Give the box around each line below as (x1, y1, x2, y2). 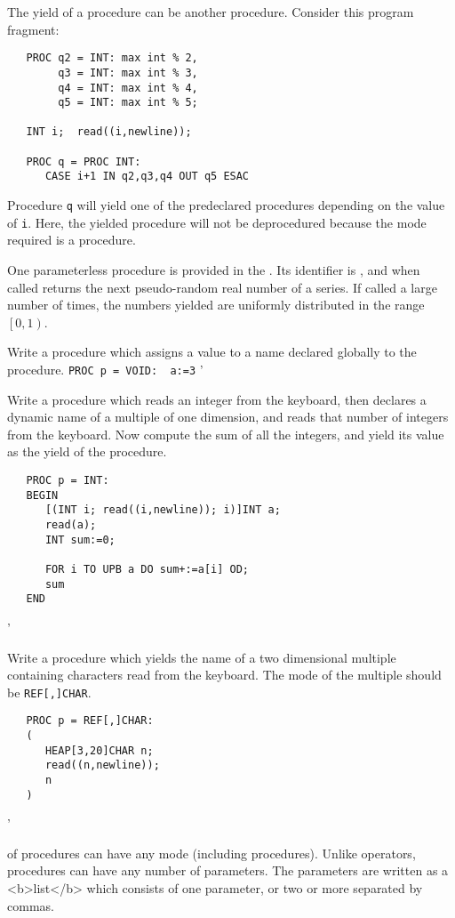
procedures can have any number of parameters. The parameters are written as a (7, 861, 449, 880)
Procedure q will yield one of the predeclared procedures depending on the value (7, 196, 445, 214)
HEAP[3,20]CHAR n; (44, 744, 154, 757)
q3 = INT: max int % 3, (58, 66, 198, 79)
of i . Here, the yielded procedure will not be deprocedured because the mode (7, 213, 427, 231)
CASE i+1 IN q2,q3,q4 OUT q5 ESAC (44, 170, 250, 183)
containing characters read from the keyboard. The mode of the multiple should (7, 665, 442, 684)
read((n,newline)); (44, 759, 160, 772)
